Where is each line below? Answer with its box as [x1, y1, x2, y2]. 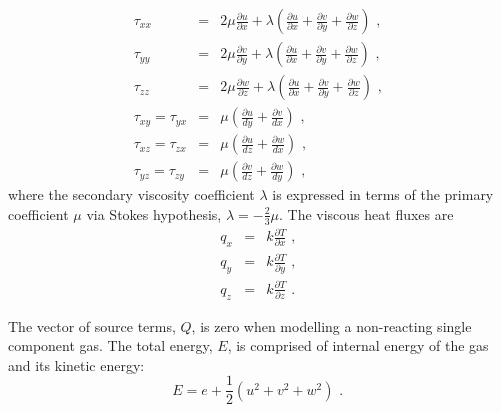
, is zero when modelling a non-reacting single [191, 315, 472, 336]
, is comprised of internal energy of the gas [227, 335, 489, 356]
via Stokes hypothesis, [86, 203, 222, 224]
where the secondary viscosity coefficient [8, 184, 255, 205]
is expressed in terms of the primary [272, 184, 494, 205]
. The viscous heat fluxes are [278, 203, 454, 224]
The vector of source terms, [8, 315, 176, 336]
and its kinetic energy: [8, 354, 145, 375]
